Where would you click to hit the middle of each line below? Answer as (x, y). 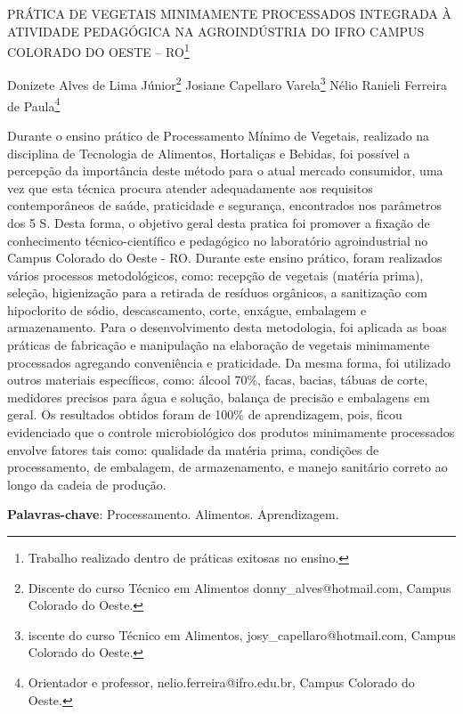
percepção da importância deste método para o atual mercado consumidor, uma (225, 170)
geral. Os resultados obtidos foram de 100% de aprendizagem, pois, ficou (205, 414)
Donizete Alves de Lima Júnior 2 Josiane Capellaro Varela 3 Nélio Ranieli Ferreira (227, 84)
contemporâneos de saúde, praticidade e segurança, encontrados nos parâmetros (224, 205)
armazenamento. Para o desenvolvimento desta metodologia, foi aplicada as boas (227, 327)
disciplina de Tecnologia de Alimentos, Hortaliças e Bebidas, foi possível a (209, 153)
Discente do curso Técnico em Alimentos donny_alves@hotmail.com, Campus (240, 587)
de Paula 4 (34, 104)
